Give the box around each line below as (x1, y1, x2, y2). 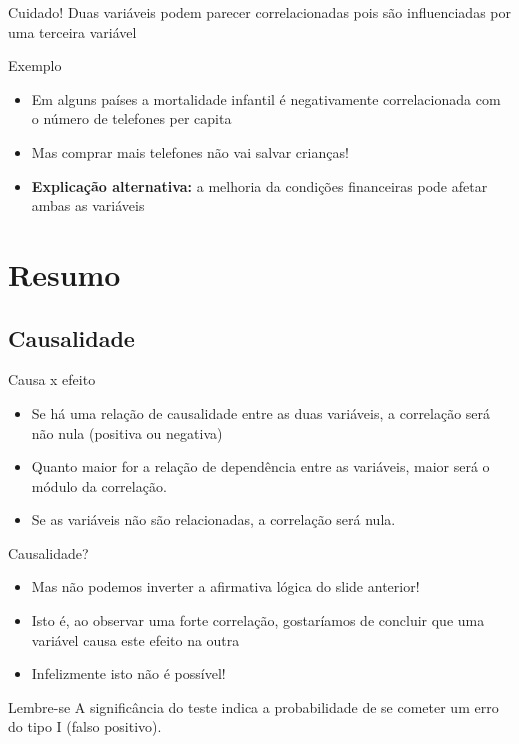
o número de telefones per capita (31, 108, 232, 129)
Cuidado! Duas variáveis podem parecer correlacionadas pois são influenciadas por (8, 2, 511, 22)
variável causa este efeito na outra (31, 629, 240, 650)
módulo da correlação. (31, 475, 167, 496)
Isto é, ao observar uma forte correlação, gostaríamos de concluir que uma (31, 610, 485, 631)
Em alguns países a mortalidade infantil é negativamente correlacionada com (31, 88, 501, 109)
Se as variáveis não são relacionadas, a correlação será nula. (31, 509, 396, 530)
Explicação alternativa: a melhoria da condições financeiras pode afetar (31, 175, 488, 196)
